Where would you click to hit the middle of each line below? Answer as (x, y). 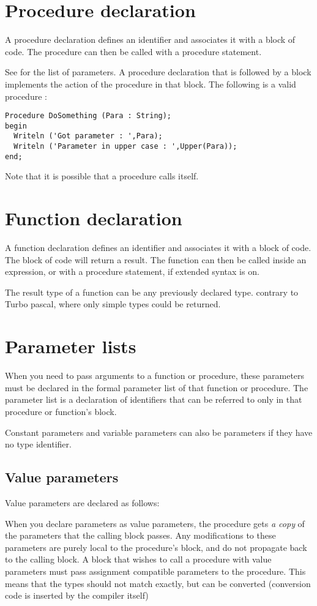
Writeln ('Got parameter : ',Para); (88, 136)
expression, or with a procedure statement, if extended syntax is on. (132, 271)
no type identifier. (38, 444)
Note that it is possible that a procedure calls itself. (102, 176)
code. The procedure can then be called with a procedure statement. (133, 51)
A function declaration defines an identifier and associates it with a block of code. (158, 248)
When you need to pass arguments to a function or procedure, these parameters (155, 376)
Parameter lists (71, 346)
